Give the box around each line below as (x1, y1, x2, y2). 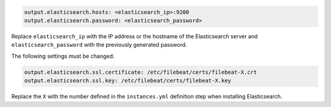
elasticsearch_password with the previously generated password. (11, 41, 188, 49)
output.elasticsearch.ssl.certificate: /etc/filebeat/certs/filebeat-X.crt (24, 69, 257, 75)
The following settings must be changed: (11, 52, 115, 60)
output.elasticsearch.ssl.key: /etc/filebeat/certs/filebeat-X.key (24, 77, 232, 85)
